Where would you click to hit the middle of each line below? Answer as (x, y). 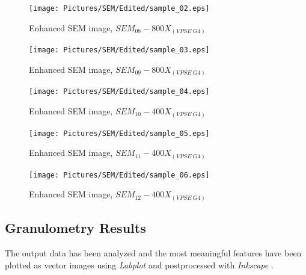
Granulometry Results (75, 228)
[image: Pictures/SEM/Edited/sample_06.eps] (119, 175)
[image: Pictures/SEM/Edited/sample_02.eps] (119, 8)
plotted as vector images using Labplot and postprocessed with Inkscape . (139, 264)
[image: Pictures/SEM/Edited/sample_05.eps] (119, 133)
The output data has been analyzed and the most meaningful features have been (153, 253)
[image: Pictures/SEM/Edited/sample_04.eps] (119, 92)
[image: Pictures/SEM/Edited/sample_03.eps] (119, 50)
